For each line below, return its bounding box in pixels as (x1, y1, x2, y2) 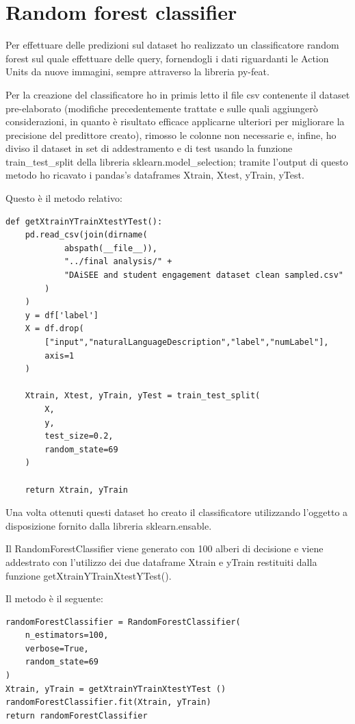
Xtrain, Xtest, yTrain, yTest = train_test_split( (25, 391, 261, 401)
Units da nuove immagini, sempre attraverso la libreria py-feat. (5, 64, 269, 79)
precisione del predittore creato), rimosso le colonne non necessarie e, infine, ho (5, 127, 337, 142)
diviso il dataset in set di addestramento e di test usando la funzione (5, 141, 293, 155)
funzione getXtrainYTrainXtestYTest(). (5, 568, 172, 582)
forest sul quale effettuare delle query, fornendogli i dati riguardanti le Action (5, 51, 329, 65)
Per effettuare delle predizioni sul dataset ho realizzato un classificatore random (5, 38, 339, 52)
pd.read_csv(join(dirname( (25, 230, 148, 240)
